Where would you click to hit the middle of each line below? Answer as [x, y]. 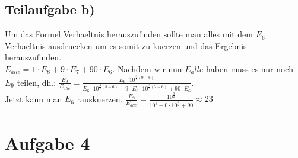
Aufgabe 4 [47, 143]
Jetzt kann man [34, 99]
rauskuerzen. [100, 99]
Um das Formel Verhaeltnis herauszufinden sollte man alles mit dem [129, 34]
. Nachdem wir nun [147, 68]
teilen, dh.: [37, 82]
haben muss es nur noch [250, 68]
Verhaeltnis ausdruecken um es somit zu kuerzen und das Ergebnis [126, 45]
